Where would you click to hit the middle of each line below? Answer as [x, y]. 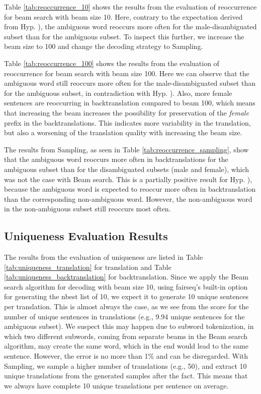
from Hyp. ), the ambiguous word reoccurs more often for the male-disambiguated [130, 26]
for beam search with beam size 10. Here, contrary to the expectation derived [123, 16]
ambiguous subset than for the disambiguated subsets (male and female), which [127, 169]
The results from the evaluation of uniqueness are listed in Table [104, 257]
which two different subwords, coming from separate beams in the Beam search [126, 336]
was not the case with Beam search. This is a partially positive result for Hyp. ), [128, 179]
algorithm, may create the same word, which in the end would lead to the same [126, 346]
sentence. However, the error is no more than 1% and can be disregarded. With [126, 356]
